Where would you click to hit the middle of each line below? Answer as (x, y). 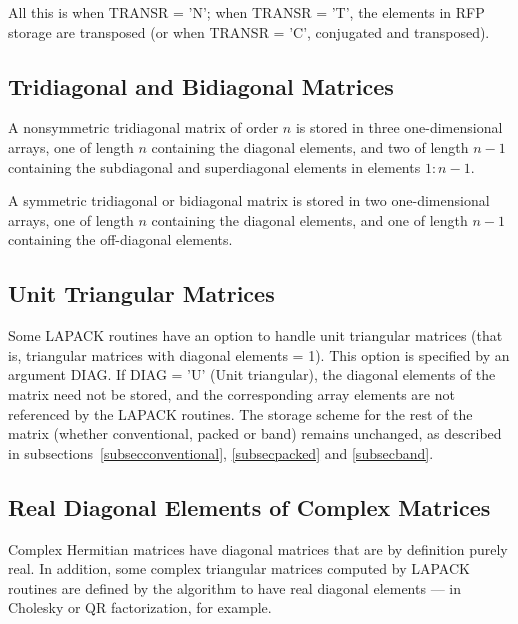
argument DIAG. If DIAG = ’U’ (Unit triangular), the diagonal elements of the (252, 374)
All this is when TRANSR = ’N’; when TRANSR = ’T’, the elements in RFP (246, 12)
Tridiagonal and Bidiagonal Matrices (201, 85)
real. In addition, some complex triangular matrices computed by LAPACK (239, 568)
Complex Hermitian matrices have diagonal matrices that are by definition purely (258, 548)
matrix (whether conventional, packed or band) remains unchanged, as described (255, 433)
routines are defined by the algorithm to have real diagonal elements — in (234, 587)
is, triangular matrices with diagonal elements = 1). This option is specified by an (259, 354)
